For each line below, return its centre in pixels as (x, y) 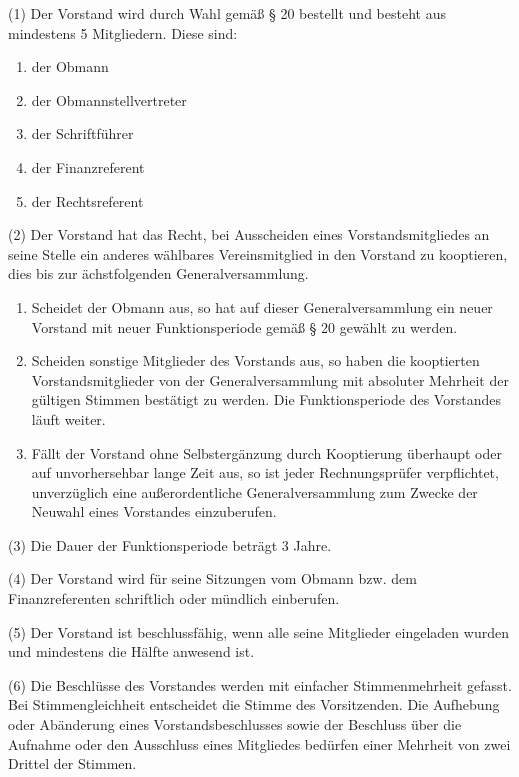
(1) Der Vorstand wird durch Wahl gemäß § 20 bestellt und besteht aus (227, 13)
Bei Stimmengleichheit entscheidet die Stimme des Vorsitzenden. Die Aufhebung (254, 704)
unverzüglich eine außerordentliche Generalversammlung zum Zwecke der (254, 491)
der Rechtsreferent (87, 200)
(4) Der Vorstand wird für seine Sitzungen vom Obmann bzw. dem (212, 578)
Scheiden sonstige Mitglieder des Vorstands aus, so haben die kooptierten (255, 360)
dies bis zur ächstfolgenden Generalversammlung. (158, 273)
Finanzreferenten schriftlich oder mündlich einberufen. (174, 598)
